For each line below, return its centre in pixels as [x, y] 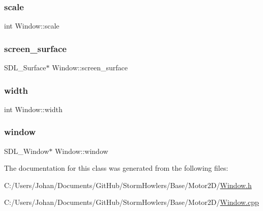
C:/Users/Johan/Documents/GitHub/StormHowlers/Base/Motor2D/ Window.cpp [131, 202]
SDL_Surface [25, 68]
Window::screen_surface [90, 68]
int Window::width [33, 109]
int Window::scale [32, 26]
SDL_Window [27, 151]
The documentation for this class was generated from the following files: [116, 168]
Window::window [81, 151]
